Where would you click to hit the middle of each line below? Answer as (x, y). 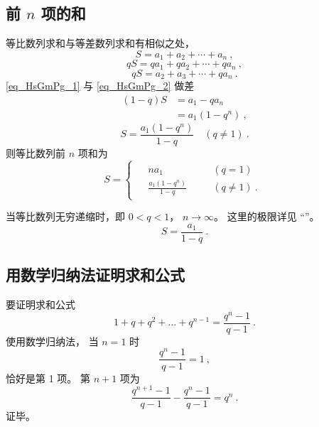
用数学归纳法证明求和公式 (95, 275)
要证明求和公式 (40, 304)
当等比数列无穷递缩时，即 (65, 216)
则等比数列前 (36, 152)
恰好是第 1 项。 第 (48, 378)
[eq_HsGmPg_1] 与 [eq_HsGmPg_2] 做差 (100, 86)
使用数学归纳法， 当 (52, 341)
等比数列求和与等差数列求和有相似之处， (100, 43)
